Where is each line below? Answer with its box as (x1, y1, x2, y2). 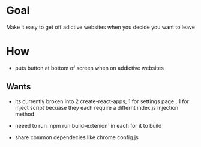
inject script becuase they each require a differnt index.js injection (14, 104, 179, 111)
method (14, 110, 35, 118)
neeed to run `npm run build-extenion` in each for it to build (14, 122, 162, 129)
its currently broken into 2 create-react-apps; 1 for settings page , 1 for (14, 97, 190, 105)
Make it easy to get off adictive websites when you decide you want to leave (6, 23, 195, 31)
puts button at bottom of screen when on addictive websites (14, 64, 164, 71)
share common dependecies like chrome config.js (14, 133, 139, 141)
